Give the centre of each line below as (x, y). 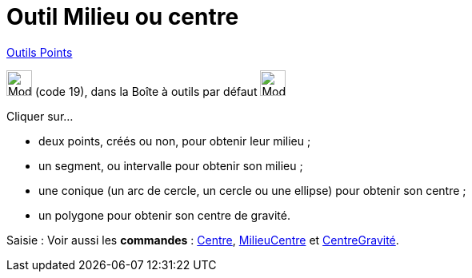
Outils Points (40, 52)
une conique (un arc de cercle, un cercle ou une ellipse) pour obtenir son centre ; (252, 190)
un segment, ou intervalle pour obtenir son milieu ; (171, 165)
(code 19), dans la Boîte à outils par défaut (146, 91)
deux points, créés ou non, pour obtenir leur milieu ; (175, 141)
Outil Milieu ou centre (123, 17)
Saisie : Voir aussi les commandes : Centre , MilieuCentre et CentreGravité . (203, 240)
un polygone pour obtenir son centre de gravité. (164, 215)
